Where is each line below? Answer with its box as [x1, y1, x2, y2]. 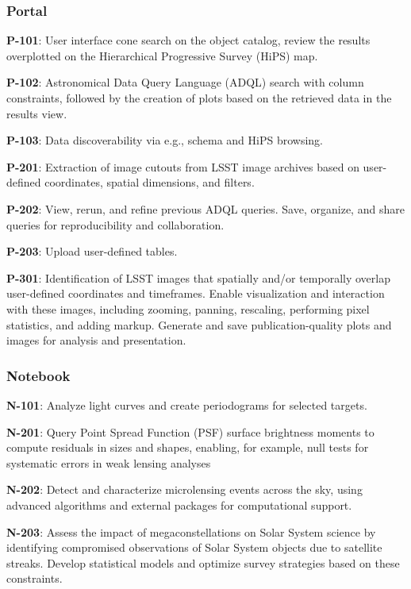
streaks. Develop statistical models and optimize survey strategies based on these [6, 554, 400, 571]
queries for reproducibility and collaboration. [6, 216, 225, 233]
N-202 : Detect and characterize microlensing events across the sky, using [6, 481, 363, 498]
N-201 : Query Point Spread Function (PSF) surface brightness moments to [6, 423, 375, 440]
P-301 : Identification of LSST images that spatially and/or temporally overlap [6, 269, 390, 286]
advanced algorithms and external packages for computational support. [6, 496, 352, 513]
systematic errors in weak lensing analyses [6, 454, 211, 471]
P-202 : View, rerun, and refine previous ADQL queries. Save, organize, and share [6, 200, 405, 217]
